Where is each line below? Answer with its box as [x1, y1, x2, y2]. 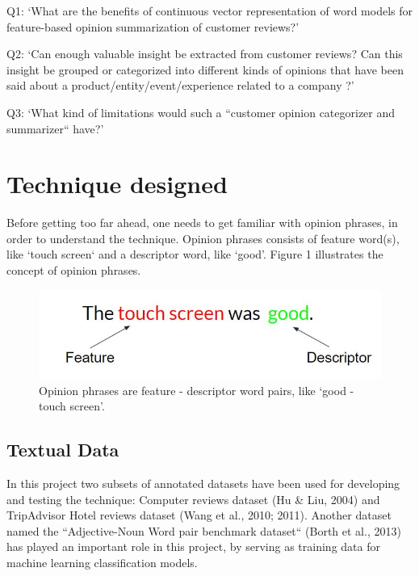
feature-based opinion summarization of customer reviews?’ [6, 18, 300, 35]
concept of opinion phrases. [6, 262, 141, 279]
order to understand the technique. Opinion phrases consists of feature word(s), [6, 229, 400, 246]
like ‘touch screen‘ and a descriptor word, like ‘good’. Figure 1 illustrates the [6, 246, 383, 263]
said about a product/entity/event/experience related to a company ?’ [6, 77, 354, 94]
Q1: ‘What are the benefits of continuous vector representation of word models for [6, 2, 413, 19]
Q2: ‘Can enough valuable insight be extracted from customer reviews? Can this [6, 45, 403, 62]
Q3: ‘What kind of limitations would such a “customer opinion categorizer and [6, 103, 396, 120]
